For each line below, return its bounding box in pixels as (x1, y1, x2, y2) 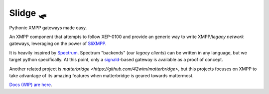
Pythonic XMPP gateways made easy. (9, 25, 87, 31)
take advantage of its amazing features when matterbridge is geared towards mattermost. (9, 72, 194, 79)
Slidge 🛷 (9, 7, 47, 18)
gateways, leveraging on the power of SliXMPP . (9, 41, 107, 47)
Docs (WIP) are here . (9, 82, 52, 88)
